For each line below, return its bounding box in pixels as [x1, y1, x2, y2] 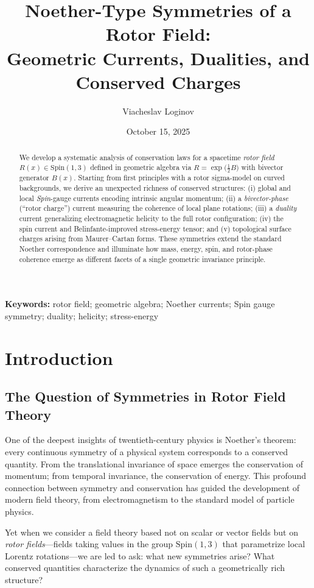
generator [19, 172, 49, 183]
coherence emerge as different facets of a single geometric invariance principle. [19, 253, 266, 264]
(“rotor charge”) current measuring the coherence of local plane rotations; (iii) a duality [19, 203, 297, 213]
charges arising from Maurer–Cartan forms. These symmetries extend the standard [19, 233, 282, 244]
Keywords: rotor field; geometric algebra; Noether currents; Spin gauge [5, 297, 275, 310]
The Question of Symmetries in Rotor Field [5, 387, 286, 406]
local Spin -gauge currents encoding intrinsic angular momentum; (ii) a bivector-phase [19, 193, 288, 203]
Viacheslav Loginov [122, 104, 194, 117]
